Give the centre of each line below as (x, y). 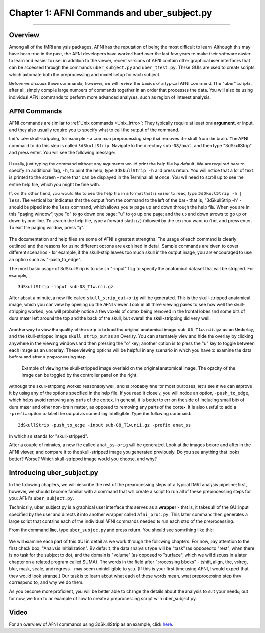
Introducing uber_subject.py (53, 473)
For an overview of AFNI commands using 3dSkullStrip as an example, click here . (91, 624)
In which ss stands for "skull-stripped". (49, 436)
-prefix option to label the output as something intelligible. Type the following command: (100, 414)
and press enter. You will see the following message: (62, 153)
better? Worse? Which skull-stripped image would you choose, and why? (83, 459)
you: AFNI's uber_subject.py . (41, 498)
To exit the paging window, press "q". (47, 228)
